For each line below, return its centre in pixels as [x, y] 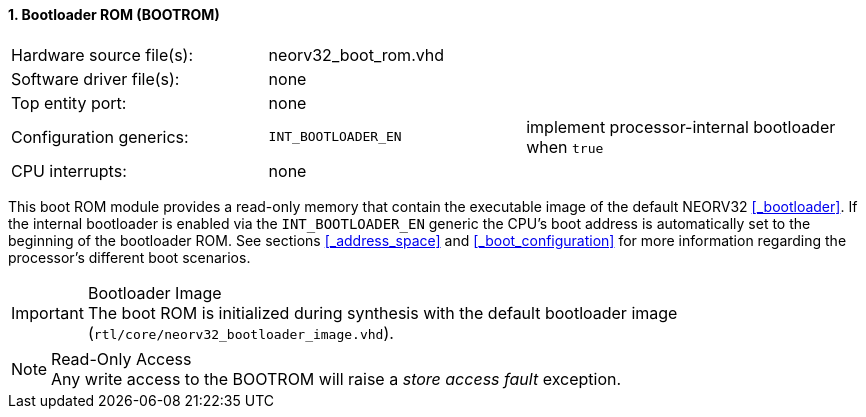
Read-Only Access [121, 358]
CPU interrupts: [69, 170]
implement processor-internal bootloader [681, 126]
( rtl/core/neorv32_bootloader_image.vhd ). [240, 332]
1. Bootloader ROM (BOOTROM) [114, 14]
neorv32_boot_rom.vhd [356, 54]
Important [47, 312]
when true [565, 146]
